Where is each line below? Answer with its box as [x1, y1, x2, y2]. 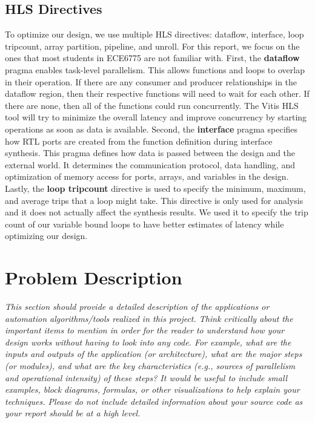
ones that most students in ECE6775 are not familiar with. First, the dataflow [5, 51, 300, 64]
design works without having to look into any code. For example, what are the [5, 335, 291, 348]
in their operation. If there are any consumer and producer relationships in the [5, 75, 297, 88]
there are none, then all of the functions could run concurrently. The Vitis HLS [5, 99, 299, 111]
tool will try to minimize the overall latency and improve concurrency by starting [5, 111, 307, 123]
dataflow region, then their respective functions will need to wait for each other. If [5, 87, 310, 100]
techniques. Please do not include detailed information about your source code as [5, 395, 303, 407]
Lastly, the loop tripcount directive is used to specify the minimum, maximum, [5, 182, 306, 194]
